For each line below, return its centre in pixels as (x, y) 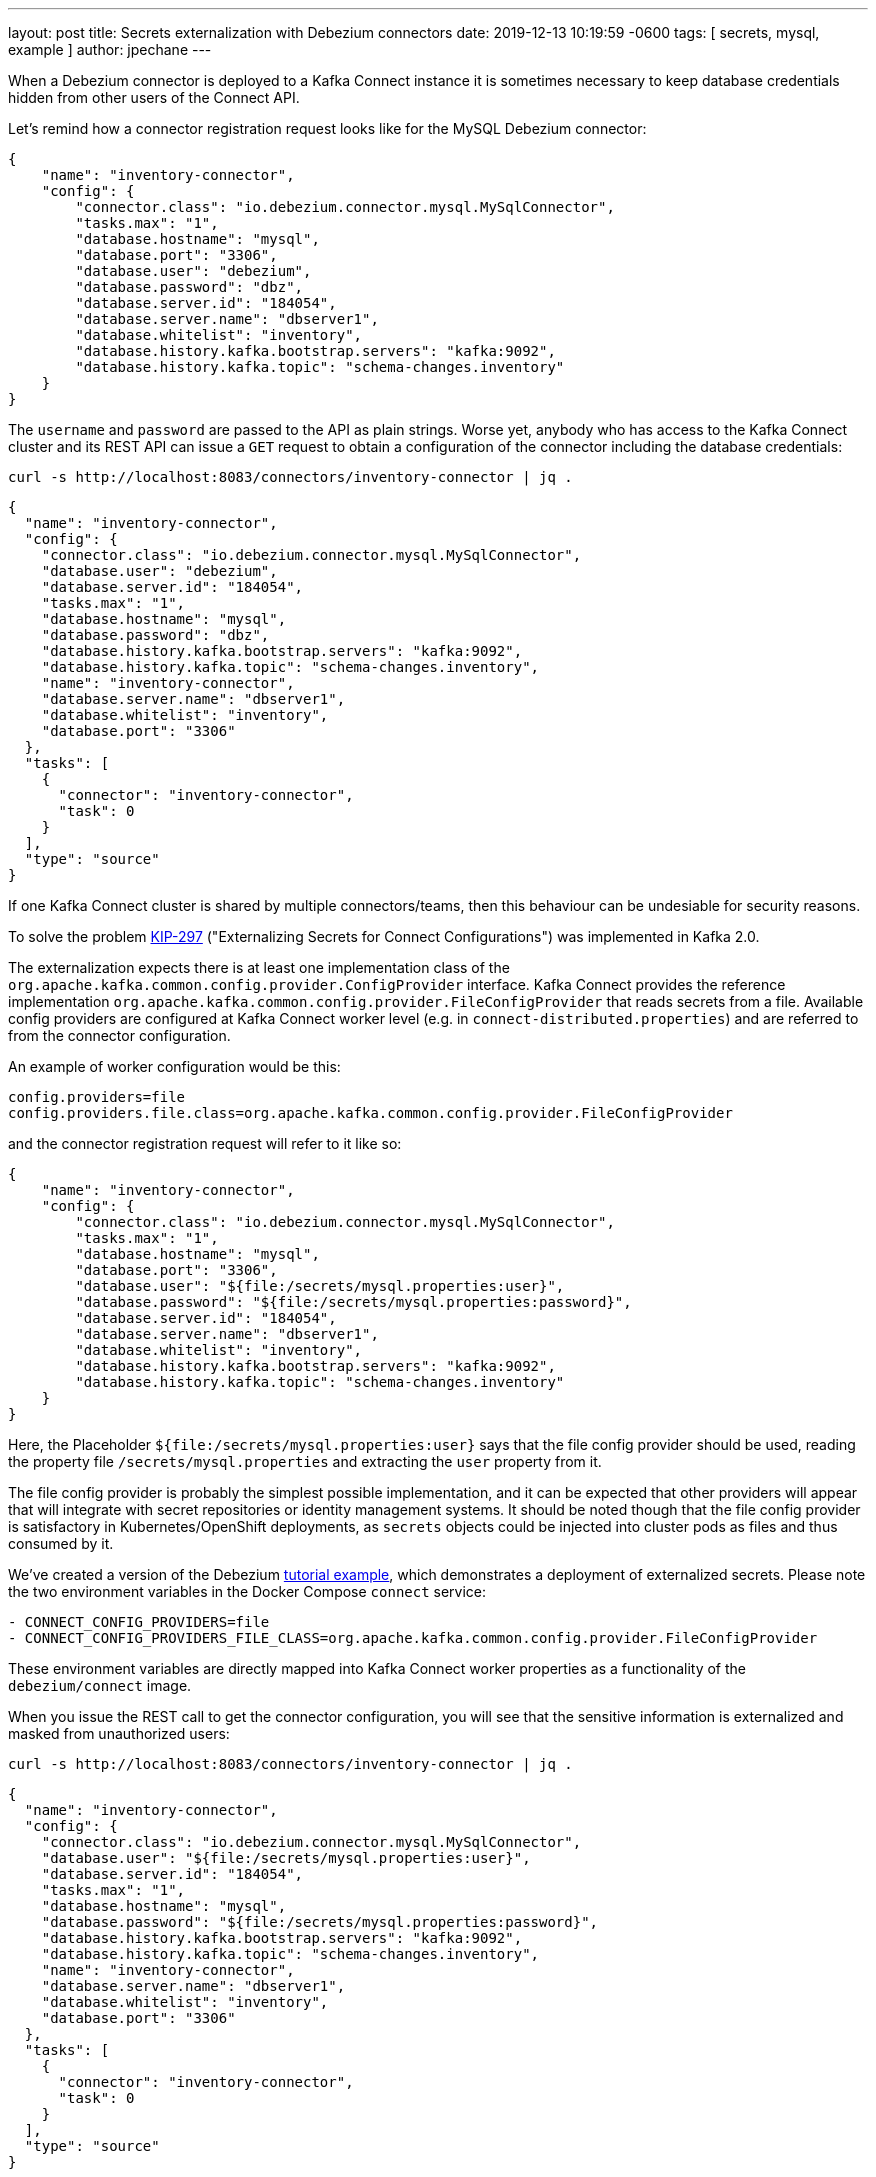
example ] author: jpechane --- (110, 49)
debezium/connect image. (100, 1685)
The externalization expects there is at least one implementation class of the (259, 967)
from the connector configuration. (119, 1035)
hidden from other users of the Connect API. (154, 97)
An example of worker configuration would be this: (174, 1066)
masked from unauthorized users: (119, 1733)
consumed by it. (61, 1543)
